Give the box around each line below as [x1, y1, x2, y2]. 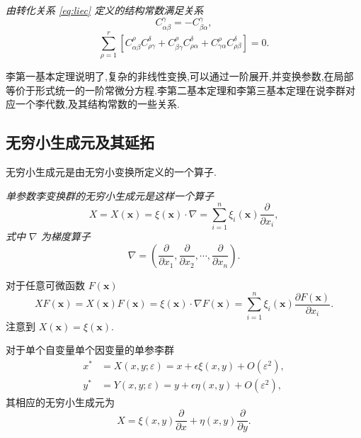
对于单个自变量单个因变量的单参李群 [6, 342, 174, 357]
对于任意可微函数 [6, 277, 85, 292]
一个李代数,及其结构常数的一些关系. [15, 96, 180, 111]
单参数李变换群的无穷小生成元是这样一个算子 [6, 188, 214, 203]
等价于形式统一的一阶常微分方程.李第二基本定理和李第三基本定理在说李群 [6, 82, 345, 97]
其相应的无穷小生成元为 [6, 394, 115, 409]
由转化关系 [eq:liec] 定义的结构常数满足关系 [6, 3, 204, 17]
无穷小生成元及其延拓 [6, 131, 154, 153]
